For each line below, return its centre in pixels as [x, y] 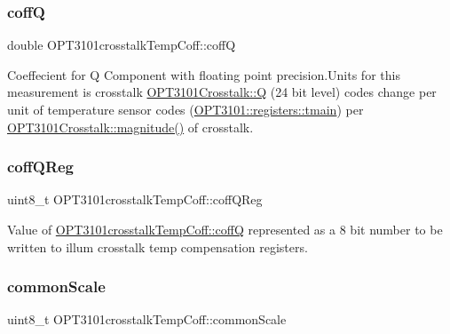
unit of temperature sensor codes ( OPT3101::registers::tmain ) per [186, 109]
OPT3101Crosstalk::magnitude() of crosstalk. [130, 127]
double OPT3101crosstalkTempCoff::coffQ [122, 45]
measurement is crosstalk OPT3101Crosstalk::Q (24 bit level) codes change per [222, 92]
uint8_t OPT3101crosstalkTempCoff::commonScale [147, 319]
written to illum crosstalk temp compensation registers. [158, 247]
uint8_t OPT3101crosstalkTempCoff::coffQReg [135, 199]
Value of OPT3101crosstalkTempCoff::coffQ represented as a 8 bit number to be [225, 229]
